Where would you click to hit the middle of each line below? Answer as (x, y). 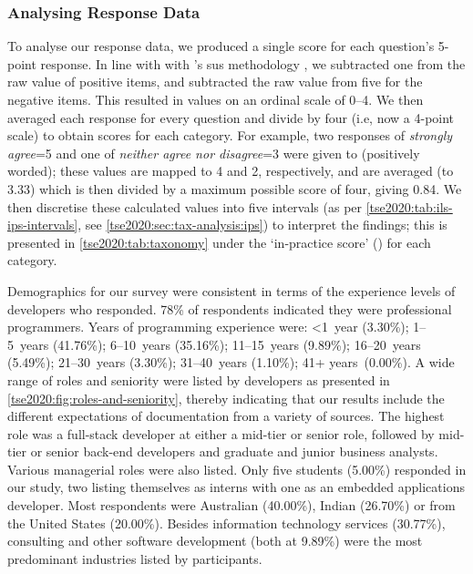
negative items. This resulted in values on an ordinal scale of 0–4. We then (216, 99)
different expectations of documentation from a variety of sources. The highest (226, 416)
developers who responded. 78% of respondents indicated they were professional (230, 308)
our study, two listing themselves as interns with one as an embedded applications (236, 487)
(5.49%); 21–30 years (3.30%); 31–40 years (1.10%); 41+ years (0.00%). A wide (231, 362)
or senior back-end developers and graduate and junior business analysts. (234, 451)
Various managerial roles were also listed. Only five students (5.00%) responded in (237, 469)
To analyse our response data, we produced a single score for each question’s (221, 46)
